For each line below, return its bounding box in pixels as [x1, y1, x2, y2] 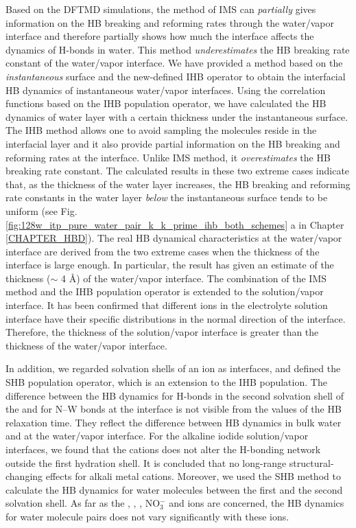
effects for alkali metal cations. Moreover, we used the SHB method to [45, 469, 341, 483]
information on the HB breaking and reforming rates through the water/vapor [5, 15, 334, 30]
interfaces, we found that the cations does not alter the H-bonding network [5, 442, 321, 456]
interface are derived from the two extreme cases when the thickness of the [5, 244, 320, 258]
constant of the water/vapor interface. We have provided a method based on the [5, 56, 343, 70]
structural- [289, 455, 334, 470]
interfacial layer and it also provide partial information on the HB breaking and [5, 136, 340, 150]
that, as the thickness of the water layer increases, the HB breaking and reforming [5, 176, 351, 191]
